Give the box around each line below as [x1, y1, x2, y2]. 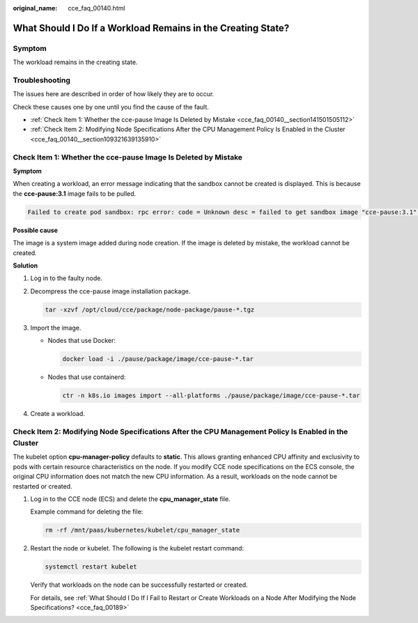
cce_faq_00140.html [68, 4, 125, 12]
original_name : [13, 4, 58, 12]
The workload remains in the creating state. [13, 58, 138, 66]
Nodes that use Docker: [47, 337, 116, 345]
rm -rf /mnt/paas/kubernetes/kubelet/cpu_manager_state [45, 526, 240, 534]
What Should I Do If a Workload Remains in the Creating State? [13, 22, 290, 34]
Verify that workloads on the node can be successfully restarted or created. [30, 580, 248, 589]
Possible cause [13, 226, 59, 234]
